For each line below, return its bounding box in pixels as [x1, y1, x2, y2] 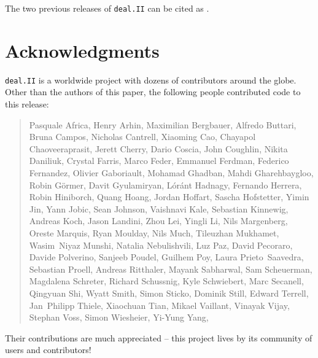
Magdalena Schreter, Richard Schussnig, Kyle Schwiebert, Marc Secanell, [29, 274, 304, 287]
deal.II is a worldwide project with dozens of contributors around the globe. [5, 73, 297, 86]
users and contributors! [5, 343, 91, 356]
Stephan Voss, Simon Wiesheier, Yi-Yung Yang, [29, 311, 209, 324]
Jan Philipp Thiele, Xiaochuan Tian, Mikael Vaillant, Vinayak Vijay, [29, 298, 290, 311]
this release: [5, 98, 49, 111]
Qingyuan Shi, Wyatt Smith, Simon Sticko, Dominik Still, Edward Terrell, [29, 286, 309, 299]
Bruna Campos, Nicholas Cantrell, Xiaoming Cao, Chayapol [29, 130, 256, 143]
